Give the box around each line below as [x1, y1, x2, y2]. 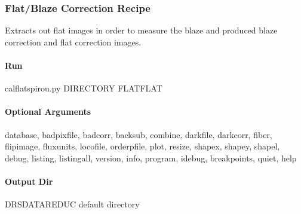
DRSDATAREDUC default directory [5, 198, 140, 210]
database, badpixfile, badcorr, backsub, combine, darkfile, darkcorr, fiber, [5, 128, 272, 140]
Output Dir [5, 175, 53, 187]
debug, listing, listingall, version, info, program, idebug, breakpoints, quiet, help [5, 151, 297, 164]
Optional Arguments [5, 105, 91, 118]
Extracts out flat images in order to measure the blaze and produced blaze [5, 24, 278, 36]
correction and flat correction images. [5, 35, 142, 48]
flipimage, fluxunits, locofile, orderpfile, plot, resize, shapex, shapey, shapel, [5, 140, 280, 152]
